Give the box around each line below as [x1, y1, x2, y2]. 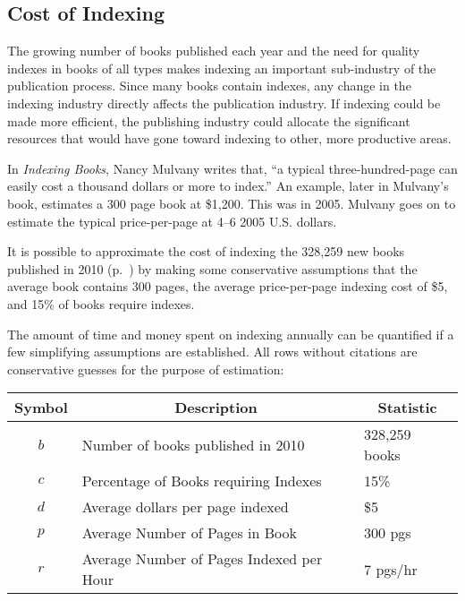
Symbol [14, 397, 68, 418]
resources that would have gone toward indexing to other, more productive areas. [7, 129, 452, 148]
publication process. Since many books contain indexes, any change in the [7, 76, 411, 95]
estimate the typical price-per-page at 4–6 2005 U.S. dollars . [7, 211, 337, 230]
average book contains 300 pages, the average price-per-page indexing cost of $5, [7, 277, 448, 296]
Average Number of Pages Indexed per [81, 548, 323, 570]
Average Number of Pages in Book [81, 522, 297, 544]
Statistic [377, 397, 437, 418]
